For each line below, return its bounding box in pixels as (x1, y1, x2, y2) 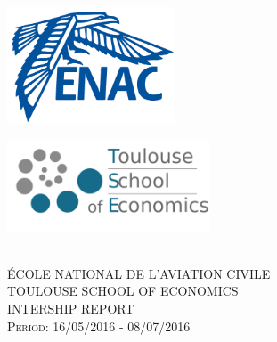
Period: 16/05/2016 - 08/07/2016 (7, 316, 191, 335)
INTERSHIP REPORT (7, 299, 134, 318)
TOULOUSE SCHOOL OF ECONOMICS (7, 281, 239, 300)
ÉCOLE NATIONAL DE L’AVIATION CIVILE (7, 264, 271, 282)
